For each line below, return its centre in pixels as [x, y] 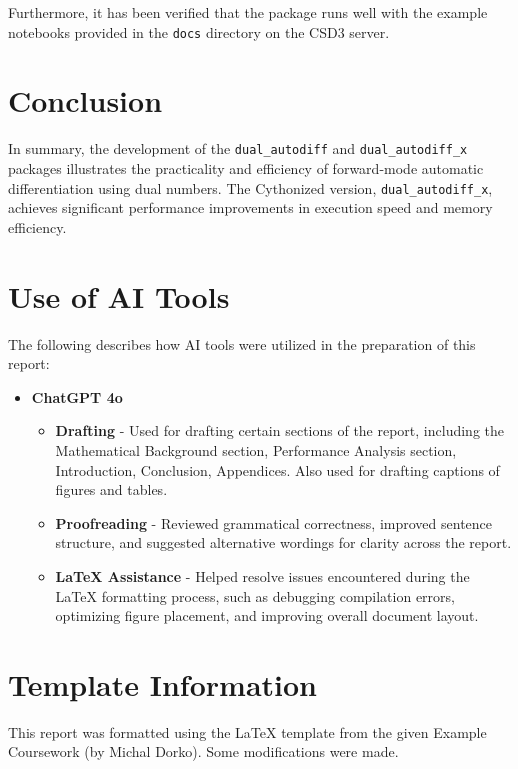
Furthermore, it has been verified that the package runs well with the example [248, 12]
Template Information [162, 683]
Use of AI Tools [119, 295]
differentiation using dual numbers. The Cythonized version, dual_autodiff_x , [250, 187]
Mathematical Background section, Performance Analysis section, [256, 449]
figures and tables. [111, 489]
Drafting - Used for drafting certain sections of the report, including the [279, 430]
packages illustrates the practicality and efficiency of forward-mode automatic [246, 168]
